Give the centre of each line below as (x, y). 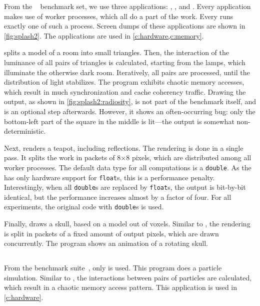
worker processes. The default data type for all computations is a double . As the (128, 167)
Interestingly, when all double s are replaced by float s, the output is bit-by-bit (125, 187)
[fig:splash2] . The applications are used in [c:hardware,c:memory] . (104, 35)
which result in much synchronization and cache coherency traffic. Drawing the (125, 91)
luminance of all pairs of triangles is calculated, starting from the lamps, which (125, 62)
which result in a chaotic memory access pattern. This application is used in (121, 287)
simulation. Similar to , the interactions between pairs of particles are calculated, (128, 277)
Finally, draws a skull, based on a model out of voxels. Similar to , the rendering (127, 224)
